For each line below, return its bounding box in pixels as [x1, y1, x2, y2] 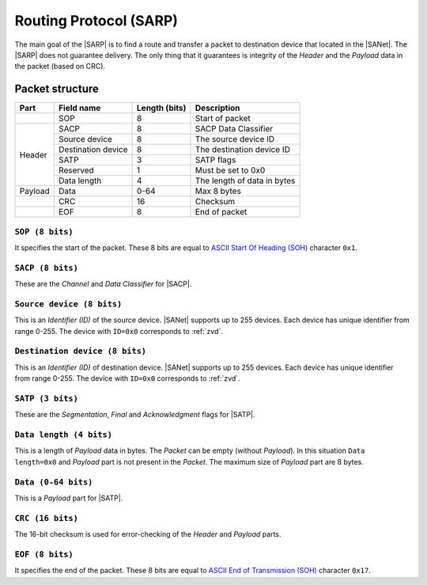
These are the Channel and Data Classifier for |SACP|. [14, 279, 192, 289]
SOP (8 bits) [14, 226, 74, 237]
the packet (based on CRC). [14, 62, 106, 71]
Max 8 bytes [195, 186, 241, 197]
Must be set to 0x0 [195, 165, 266, 176]
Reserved [58, 165, 94, 176]
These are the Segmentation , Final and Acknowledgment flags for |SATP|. [14, 410, 255, 420]
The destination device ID [195, 144, 290, 155]
